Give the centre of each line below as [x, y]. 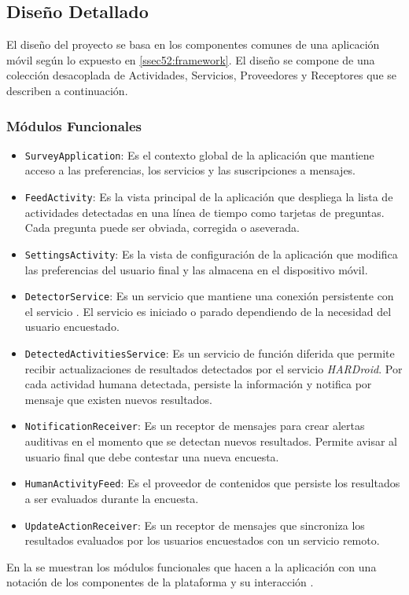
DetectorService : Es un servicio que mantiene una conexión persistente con [209, 296]
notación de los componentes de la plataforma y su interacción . [160, 582]
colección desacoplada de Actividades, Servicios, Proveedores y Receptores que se [201, 75]
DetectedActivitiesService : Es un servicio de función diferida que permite [210, 353]
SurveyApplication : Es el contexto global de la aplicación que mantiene [199, 154]
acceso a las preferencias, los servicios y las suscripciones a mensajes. [190, 170]
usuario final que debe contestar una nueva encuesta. [152, 456]
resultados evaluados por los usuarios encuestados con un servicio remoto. [202, 540]
